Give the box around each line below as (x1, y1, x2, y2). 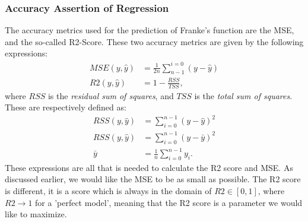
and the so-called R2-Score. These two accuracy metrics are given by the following (5, 35, 304, 47)
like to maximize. (5, 208, 67, 220)
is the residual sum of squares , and (47, 89, 174, 102)
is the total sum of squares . (194, 89, 293, 102)
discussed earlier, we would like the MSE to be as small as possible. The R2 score (5, 173, 301, 185)
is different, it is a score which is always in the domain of (5, 185, 212, 197)
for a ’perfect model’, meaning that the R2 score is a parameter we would (35, 196, 303, 208)
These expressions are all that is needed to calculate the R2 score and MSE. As (5, 161, 293, 173)
